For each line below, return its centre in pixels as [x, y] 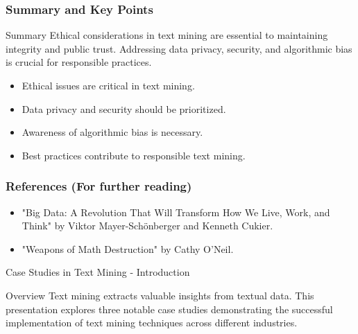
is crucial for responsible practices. [79, 62]
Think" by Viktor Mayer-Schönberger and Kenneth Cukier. [147, 226]
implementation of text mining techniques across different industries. [152, 323]
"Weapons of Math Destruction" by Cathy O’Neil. [128, 248]
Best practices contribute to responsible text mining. [134, 155]
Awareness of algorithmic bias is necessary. [112, 132]
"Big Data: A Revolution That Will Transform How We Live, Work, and [176, 212]
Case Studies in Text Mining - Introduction [98, 272]
